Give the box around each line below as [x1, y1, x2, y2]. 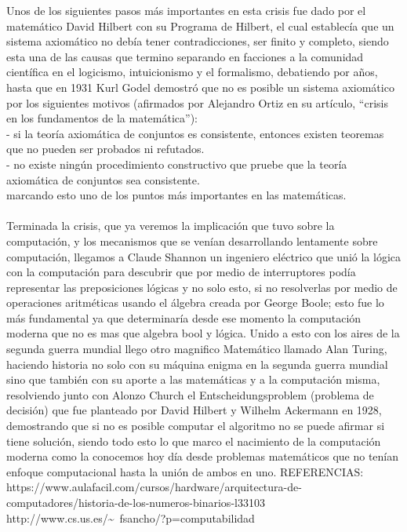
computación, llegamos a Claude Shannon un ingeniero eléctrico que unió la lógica [6, 248, 402, 264]
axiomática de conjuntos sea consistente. [6, 171, 200, 188]
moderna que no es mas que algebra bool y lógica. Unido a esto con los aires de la [6, 325, 400, 341]
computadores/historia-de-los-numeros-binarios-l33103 [6, 494, 265, 510]
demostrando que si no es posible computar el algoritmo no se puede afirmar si [6, 417, 385, 434]
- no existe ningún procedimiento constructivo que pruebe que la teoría [6, 155, 347, 172]
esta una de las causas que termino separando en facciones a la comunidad [6, 48, 364, 64]
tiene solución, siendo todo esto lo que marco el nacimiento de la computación [6, 432, 381, 449]
